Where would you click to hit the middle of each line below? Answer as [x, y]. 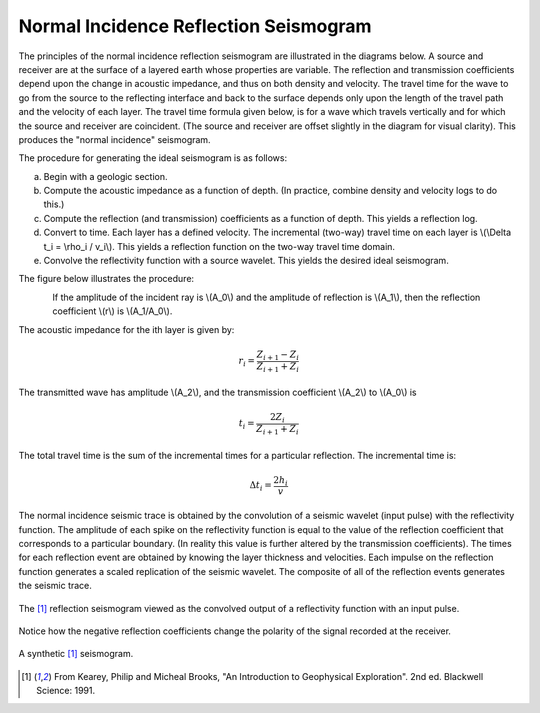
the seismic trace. [55, 586]
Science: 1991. [66, 691]
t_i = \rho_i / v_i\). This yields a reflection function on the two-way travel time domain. [219, 246]
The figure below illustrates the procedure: [106, 279]
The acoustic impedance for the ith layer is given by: [126, 329]
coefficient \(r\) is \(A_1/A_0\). [112, 311]
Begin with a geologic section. [106, 176]
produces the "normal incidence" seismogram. [114, 139]
